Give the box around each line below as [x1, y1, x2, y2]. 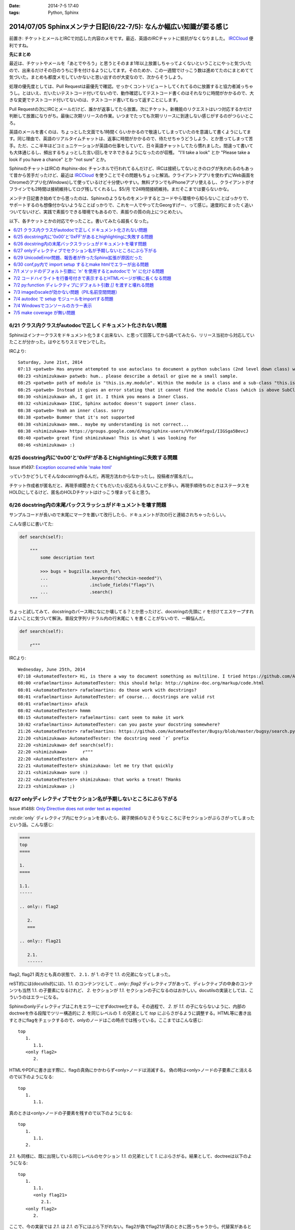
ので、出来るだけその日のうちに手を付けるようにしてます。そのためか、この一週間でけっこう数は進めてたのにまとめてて [9, 67, 254, 73]
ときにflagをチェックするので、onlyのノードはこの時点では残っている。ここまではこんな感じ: [13, 1017, 203, 1023]
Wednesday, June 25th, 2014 [18, 667, 86, 672]
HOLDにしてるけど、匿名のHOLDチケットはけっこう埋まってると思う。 [9, 490, 153, 495]
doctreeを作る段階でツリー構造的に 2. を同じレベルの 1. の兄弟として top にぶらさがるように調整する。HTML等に [9, 1010, 238, 1016]
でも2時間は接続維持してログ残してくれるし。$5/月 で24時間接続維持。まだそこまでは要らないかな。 [26, 186, 232, 192]
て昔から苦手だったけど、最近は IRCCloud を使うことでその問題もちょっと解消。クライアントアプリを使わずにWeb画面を [9, 172, 255, 178]
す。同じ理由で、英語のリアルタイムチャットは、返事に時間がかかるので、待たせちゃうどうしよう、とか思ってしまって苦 [9, 136, 253, 142]
